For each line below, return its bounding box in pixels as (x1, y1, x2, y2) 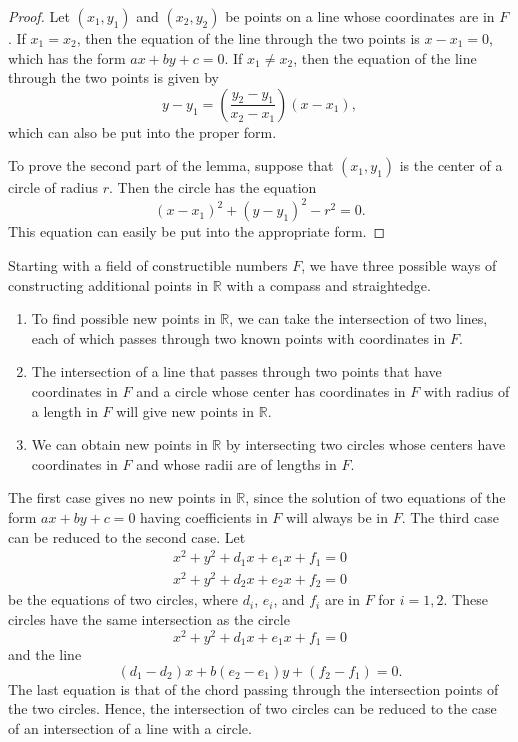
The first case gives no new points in (8, 487, 232, 508)
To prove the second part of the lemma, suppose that (8, 155, 334, 176)
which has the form (8, 47, 126, 68)
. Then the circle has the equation (108, 177, 317, 198)
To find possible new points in (31, 308, 216, 329)
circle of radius (8, 177, 98, 198)
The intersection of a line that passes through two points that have (31, 361, 442, 382)
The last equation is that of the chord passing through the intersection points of (8, 678, 499, 699)
